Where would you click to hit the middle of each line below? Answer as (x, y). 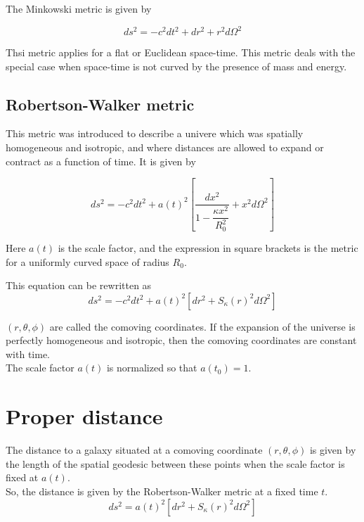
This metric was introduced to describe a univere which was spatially (155, 133)
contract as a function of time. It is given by (101, 161)
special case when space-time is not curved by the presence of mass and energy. (176, 66)
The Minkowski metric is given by (79, 8)
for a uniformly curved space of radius (87, 261)
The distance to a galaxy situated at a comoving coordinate (134, 450)
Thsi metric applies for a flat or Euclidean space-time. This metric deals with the (181, 52)
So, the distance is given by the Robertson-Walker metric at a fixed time (162, 491)
